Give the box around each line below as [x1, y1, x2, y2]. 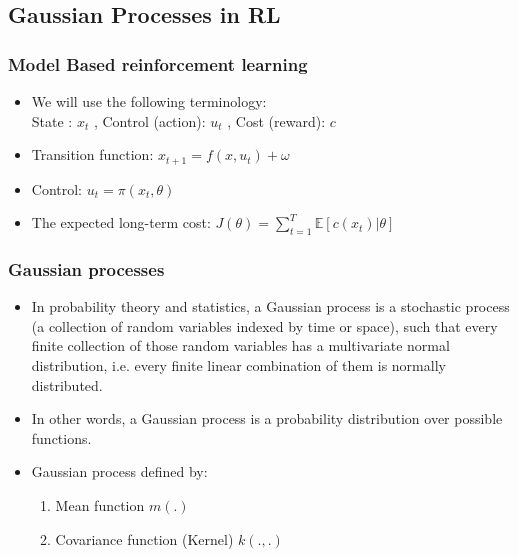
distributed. [31, 374, 103, 395]
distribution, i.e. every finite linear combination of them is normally [31, 355, 446, 376]
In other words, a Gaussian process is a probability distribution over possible [31, 408, 503, 429]
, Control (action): [93, 110, 206, 131]
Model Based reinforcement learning [8, 51, 308, 76]
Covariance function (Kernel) [55, 528, 234, 549]
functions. [31, 427, 92, 448]
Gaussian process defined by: [31, 461, 208, 482]
